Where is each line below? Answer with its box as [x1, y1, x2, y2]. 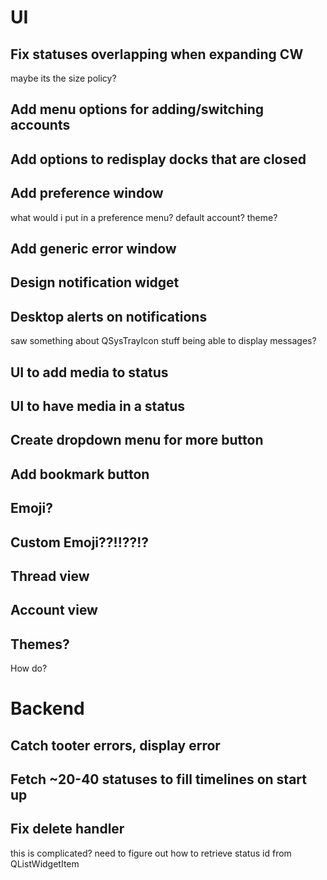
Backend [10, 697, 85, 720]
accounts [10, 117, 71, 134]
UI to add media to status [10, 364, 169, 381]
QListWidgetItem [10, 857, 80, 870]
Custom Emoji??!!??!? [10, 534, 150, 551]
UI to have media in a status [10, 397, 186, 415]
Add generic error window [10, 240, 177, 257]
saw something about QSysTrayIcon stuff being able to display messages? [10, 335, 317, 347]
